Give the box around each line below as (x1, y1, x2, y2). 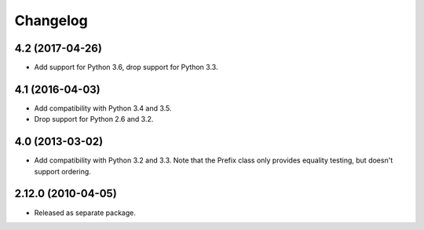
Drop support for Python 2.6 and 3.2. (34, 115, 154, 124)
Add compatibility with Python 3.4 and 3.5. (34, 103, 172, 113)
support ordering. (34, 166, 92, 176)
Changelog (14, 12, 88, 29)
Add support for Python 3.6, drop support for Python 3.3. (34, 63, 218, 72)
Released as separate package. (34, 208, 137, 217)
